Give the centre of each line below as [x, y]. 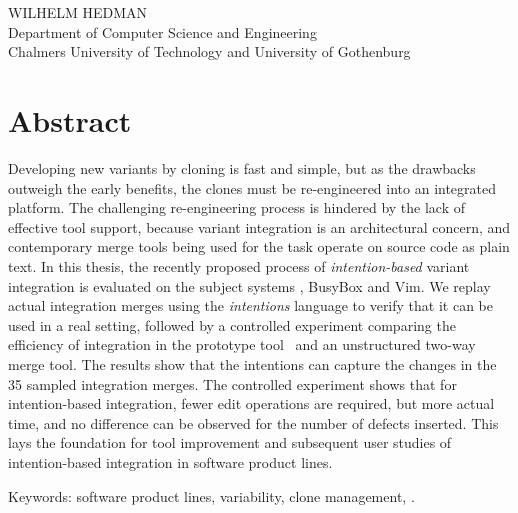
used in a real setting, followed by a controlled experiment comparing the [232, 324]
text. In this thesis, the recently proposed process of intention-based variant [239, 266]
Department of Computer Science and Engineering [162, 31]
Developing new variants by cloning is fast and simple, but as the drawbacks [242, 168]
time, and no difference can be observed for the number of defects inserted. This [253, 422]
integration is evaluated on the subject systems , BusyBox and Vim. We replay [249, 285]
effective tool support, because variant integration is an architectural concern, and [259, 226]
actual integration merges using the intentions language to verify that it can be [250, 305]
